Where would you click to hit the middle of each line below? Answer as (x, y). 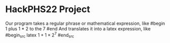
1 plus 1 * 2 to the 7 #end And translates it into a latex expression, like (78, 28)
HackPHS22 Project (48, 9)
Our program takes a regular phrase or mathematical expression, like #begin (85, 23)
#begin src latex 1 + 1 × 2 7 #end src (40, 35)
